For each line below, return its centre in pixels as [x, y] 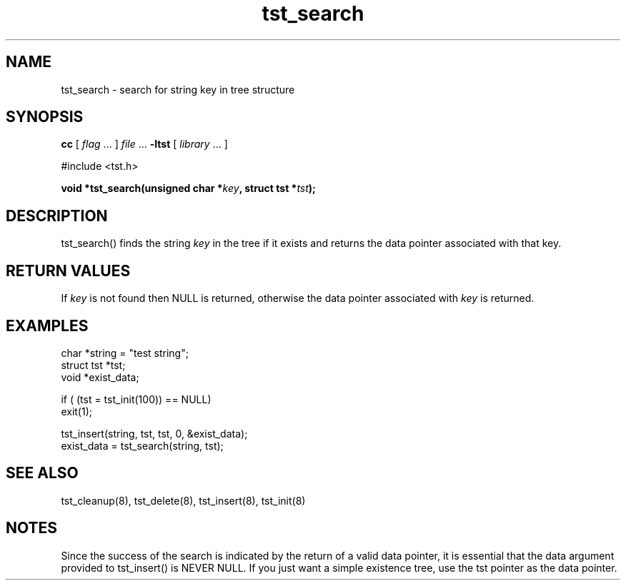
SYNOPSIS [45, 117]
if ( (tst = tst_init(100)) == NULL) [136, 399]
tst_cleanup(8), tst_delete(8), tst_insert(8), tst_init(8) [183, 500]
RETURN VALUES [68, 271]
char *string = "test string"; [125, 353]
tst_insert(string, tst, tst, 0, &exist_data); [154, 433]
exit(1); [76, 411]
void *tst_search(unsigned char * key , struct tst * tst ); [188, 188]
